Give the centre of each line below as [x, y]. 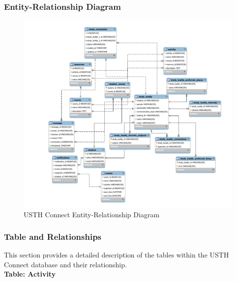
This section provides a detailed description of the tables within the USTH [117, 255]
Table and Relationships [53, 236]
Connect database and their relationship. [65, 264]
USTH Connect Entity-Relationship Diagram [92, 215]
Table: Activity [30, 274]
